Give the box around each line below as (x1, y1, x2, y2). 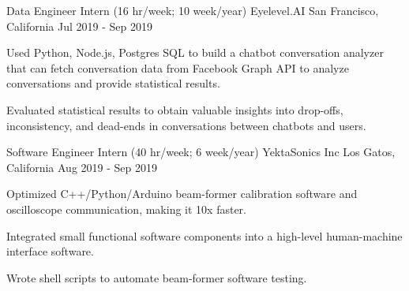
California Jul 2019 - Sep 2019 (6, 17, 152, 34)
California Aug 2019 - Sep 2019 (6, 159, 158, 175)
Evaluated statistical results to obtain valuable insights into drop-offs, (6, 101, 343, 118)
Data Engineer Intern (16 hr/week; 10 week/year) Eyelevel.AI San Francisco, (6, 2, 379, 18)
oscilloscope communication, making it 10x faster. (6, 200, 246, 217)
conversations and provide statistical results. (6, 75, 220, 91)
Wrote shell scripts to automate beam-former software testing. (6, 269, 307, 285)
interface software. (6, 243, 94, 259)
